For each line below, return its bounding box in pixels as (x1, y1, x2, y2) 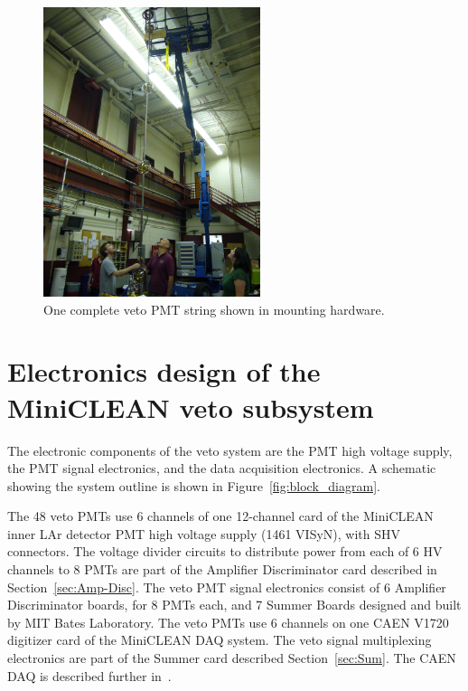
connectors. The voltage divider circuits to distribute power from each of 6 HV (7, 542, 443, 561)
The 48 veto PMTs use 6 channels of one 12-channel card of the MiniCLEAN (7, 506, 434, 525)
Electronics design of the (7, 353, 321, 390)
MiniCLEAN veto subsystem (7, 388, 374, 425)
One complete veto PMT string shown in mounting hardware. (43, 299, 385, 318)
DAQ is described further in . (7, 666, 172, 685)
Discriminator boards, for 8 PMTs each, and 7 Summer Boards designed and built (7, 595, 462, 614)
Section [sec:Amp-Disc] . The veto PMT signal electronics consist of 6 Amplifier (7, 577, 446, 596)
